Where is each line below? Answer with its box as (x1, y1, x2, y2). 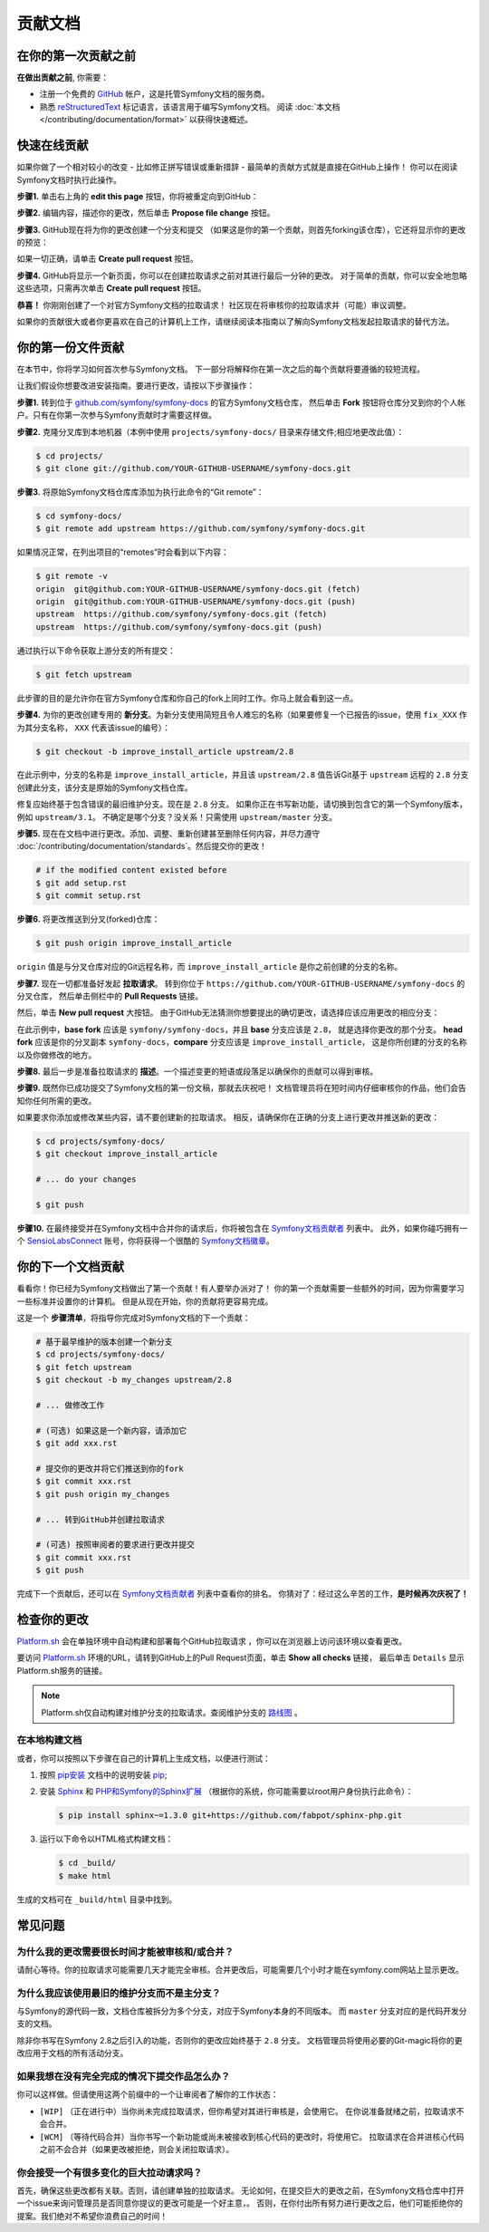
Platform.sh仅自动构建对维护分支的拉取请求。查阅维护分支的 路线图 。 (41, 1706, 302, 1717)
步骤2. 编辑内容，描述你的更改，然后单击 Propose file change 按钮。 (16, 208, 275, 218)
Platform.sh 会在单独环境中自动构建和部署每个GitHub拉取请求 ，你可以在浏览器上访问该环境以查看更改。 (16, 1636, 407, 1647)
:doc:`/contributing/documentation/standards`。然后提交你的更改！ (16, 841, 267, 852)
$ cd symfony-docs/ (35, 510, 122, 521)
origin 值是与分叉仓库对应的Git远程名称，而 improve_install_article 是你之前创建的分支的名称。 (16, 961, 403, 972)
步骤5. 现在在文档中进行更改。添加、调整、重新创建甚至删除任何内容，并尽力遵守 (16, 828, 321, 839)
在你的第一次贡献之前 (16, 48, 136, 63)
